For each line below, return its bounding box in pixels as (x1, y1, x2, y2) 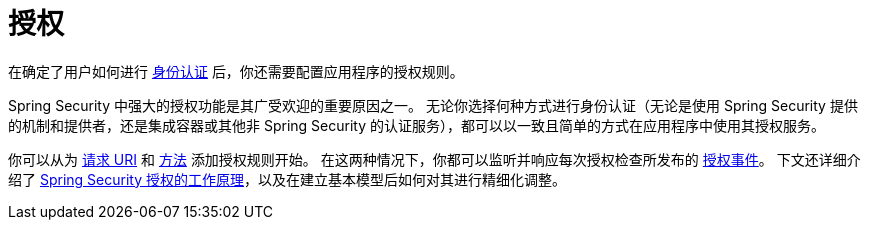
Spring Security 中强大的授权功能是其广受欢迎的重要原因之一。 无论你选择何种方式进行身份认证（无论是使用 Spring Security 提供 (8, 96, 858, 114)
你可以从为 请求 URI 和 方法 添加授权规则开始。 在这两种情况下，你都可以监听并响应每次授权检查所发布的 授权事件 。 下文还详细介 (8, 150, 861, 168)
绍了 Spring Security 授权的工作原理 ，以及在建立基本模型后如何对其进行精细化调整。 (8, 170, 566, 188)
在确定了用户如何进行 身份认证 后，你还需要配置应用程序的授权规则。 (8, 62, 464, 80)
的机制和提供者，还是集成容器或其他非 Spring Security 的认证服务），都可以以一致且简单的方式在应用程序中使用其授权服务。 (8, 116, 825, 134)
